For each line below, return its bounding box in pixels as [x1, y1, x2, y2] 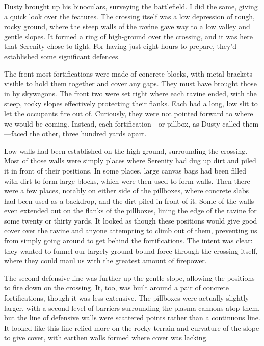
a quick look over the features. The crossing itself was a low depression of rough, [4, 11, 255, 21]
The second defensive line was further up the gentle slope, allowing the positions [4, 272, 255, 283]
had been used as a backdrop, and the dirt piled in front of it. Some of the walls [4, 195, 254, 206]
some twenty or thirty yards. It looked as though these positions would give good [4, 215, 257, 226]
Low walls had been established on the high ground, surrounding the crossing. [4, 145, 248, 156]
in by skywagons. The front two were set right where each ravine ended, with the [4, 88, 257, 98]
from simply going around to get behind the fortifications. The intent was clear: [4, 235, 253, 246]
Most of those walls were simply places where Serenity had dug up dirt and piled [4, 155, 256, 166]
